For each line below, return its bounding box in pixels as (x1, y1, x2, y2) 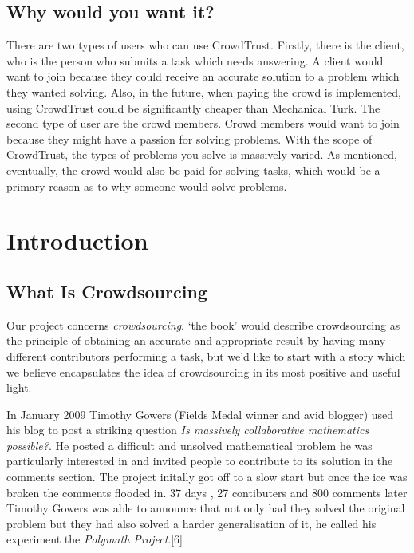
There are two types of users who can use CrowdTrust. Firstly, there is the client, (6, 37, 404, 53)
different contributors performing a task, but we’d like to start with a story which (6, 347, 406, 364)
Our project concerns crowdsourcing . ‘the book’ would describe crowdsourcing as (6, 316, 400, 333)
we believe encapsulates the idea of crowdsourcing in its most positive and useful (6, 363, 400, 380)
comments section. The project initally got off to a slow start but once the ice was (6, 468, 408, 485)
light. (6, 379, 32, 396)
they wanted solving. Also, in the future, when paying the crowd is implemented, (6, 83, 401, 100)
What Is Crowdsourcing (6, 278, 207, 303)
